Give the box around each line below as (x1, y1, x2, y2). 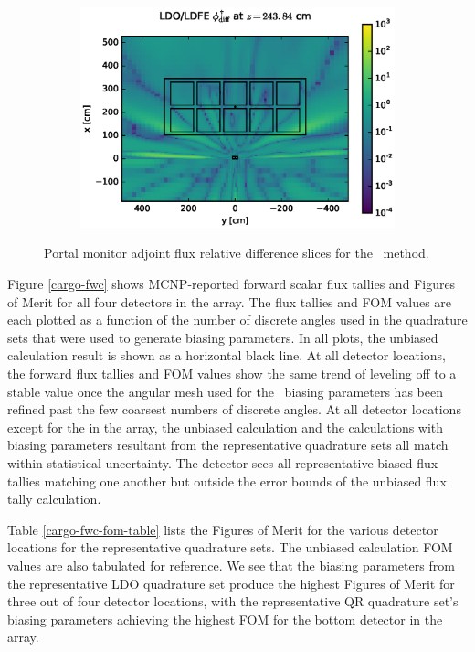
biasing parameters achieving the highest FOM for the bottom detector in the (7, 609, 443, 628)
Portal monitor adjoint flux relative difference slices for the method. (44, 243, 429, 262)
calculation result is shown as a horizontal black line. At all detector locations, (7, 346, 446, 365)
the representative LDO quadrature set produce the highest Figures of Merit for (7, 573, 455, 593)
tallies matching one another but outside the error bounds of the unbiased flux (7, 471, 447, 490)
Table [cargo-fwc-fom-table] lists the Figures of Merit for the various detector (7, 519, 438, 539)
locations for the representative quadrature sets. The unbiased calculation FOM (7, 538, 453, 557)
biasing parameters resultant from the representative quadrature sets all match (7, 435, 449, 454)
